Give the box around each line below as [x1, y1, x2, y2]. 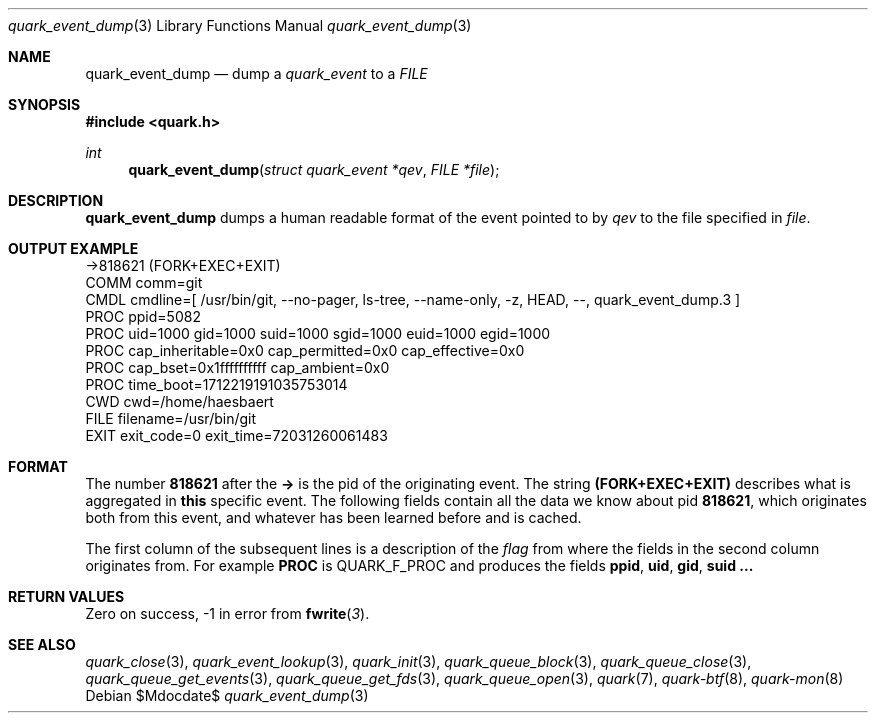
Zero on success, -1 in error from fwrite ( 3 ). [85, 605, 370, 622]
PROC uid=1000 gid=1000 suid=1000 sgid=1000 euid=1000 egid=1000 [85, 325, 551, 342]
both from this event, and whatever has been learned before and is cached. [85, 509, 582, 526]
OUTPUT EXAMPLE [8, 240, 139, 257]
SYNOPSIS [8, 96, 81, 113]
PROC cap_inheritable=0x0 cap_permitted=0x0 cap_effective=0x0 [85, 342, 525, 359]
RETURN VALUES [8, 588, 125, 605]
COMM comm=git [85, 274, 203, 291]
